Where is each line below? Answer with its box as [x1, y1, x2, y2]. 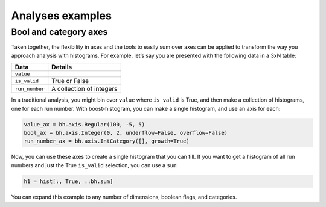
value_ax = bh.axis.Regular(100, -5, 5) [24, 121, 145, 128]
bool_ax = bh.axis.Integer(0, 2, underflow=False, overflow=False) [24, 129, 228, 136]
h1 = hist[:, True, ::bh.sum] [24, 178, 113, 185]
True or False [51, 77, 89, 85]
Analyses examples [11, 9, 112, 22]
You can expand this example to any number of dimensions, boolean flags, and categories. [11, 193, 237, 200]
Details [51, 63, 72, 72]
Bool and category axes [11, 26, 108, 37]
